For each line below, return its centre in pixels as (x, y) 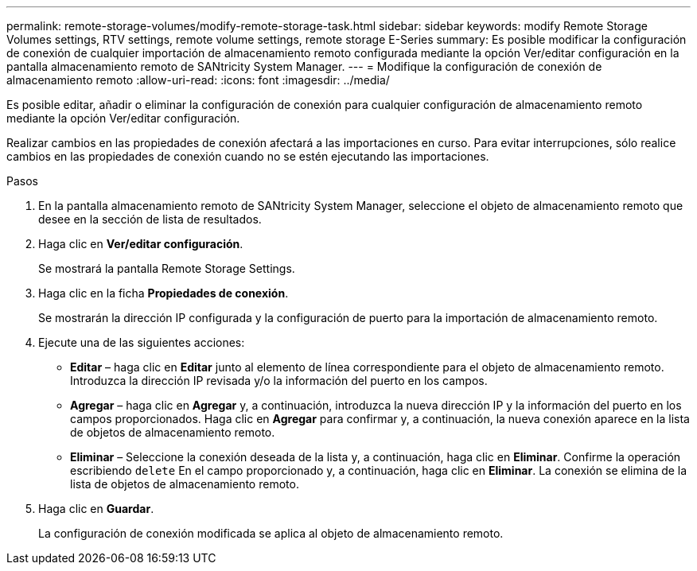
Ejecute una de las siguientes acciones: (142, 342)
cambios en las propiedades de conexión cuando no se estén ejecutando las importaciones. (248, 156)
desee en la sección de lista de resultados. (150, 219)
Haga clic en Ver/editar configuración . (141, 244)
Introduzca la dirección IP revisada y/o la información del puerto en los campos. (279, 381)
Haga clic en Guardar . (96, 509)
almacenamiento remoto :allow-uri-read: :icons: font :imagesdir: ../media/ (198, 80)
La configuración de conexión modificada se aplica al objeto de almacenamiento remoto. (271, 533)
